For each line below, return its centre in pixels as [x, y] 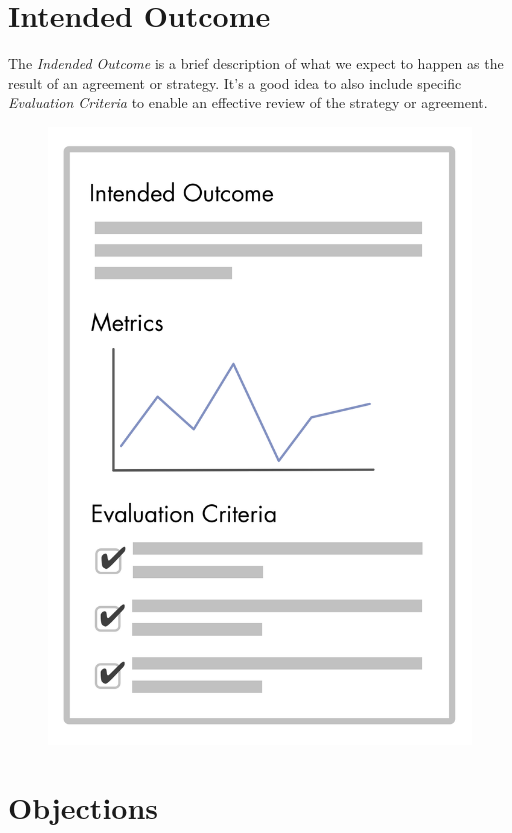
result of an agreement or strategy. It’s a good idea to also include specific [235, 82]
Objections [83, 807]
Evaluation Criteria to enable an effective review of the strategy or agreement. [248, 102]
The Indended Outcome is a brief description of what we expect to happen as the [256, 63]
